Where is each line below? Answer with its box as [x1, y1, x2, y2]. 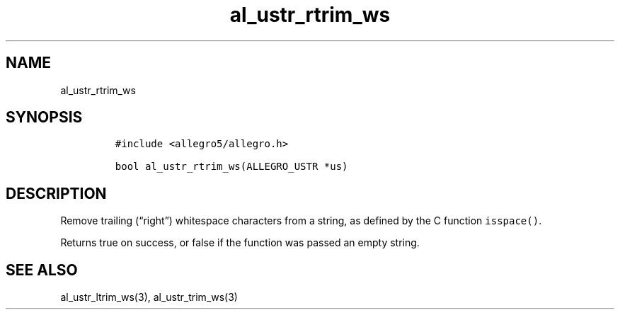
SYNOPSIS [6, 108, 83, 127]
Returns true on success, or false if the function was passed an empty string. [60, 236, 420, 249]
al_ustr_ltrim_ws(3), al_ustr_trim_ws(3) [60, 291, 238, 304]
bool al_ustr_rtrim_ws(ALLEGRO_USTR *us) [115, 161, 348, 173]
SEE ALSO [6, 260, 78, 279]
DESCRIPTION [6, 184, 107, 202]
